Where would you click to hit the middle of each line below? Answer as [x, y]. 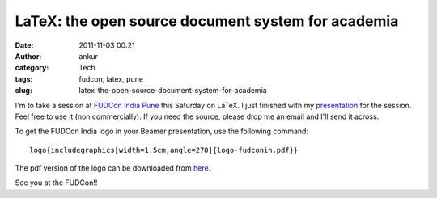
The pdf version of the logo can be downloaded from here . [113, 168]
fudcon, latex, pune [111, 79]
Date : [24, 45]
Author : [28, 56]
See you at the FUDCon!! [56, 183]
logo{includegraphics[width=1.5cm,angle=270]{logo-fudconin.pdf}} [164, 150]
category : [32, 68]
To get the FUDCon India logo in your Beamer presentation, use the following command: [162, 131]
